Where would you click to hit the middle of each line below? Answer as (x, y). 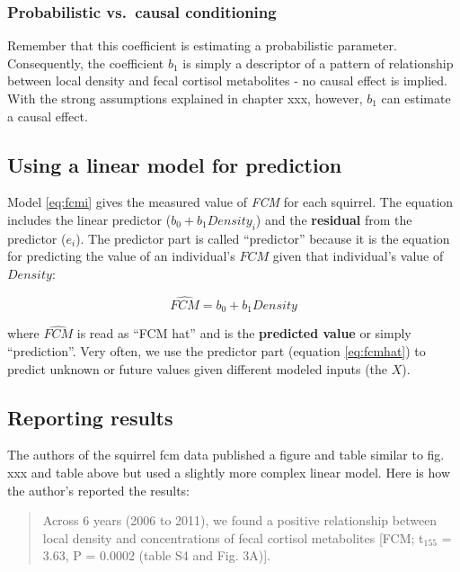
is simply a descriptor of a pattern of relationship (318, 63)
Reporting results (90, 417)
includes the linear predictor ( (89, 219)
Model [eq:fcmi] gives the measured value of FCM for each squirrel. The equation (230, 202)
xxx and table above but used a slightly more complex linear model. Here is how (229, 473)
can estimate (416, 98)
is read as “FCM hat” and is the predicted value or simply (244, 333)
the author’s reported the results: (99, 490)
